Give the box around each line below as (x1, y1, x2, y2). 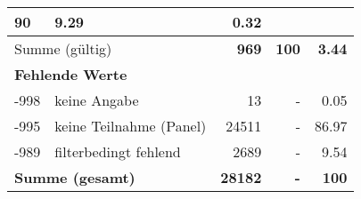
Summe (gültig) (14, 38, 112, 59)
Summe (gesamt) (14, 167, 135, 187)
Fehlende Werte (14, 64, 127, 84)
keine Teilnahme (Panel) (54, 115, 207, 136)
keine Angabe (54, 90, 139, 110)
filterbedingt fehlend (54, 141, 181, 162)
